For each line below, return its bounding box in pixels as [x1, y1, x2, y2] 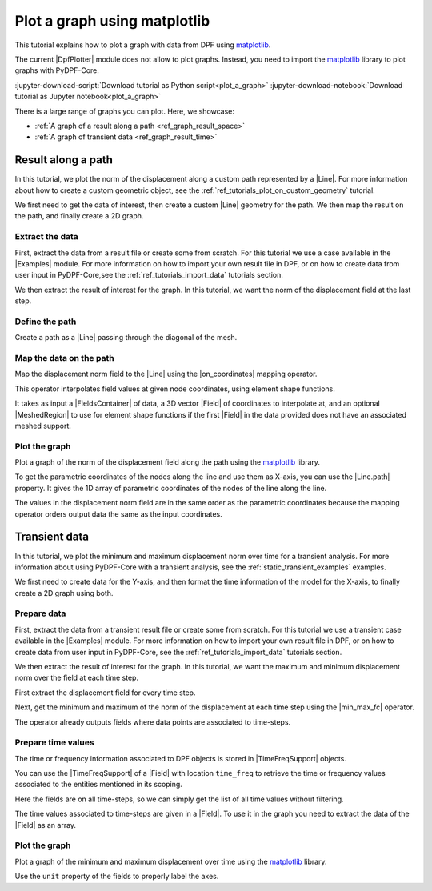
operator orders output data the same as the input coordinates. [14, 509, 223, 519]
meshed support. [14, 421, 72, 430]
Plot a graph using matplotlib [14, 12, 210, 30]
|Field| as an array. [14, 820, 76, 829]
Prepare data [14, 608, 66, 619]
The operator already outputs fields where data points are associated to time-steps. [14, 717, 291, 727]
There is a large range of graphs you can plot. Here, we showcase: [14, 106, 235, 116]
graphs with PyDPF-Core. [14, 66, 100, 75]
